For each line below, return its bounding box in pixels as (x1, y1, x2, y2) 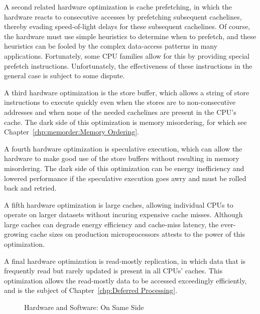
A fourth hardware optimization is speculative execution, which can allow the (4, 143, 242, 153)
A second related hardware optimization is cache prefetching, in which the (4, 2, 232, 12)
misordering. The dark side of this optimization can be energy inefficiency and (4, 163, 244, 173)
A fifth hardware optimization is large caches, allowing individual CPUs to (4, 199, 233, 210)
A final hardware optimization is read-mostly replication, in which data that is (4, 255, 246, 266)
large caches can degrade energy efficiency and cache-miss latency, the (4, 219, 219, 229)
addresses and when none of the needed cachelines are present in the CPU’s (4, 106, 236, 117)
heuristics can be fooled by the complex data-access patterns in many (4, 41, 218, 51)
